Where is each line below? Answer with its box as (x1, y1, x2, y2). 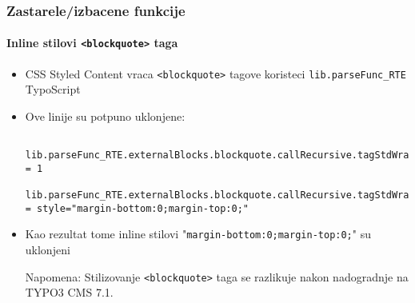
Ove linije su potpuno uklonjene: (25, 107, 186, 124)
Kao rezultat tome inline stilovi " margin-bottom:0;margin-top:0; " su (25, 225, 371, 242)
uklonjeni (25, 241, 70, 258)
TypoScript (25, 81, 81, 98)
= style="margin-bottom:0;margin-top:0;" (25, 202, 249, 214)
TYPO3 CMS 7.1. (25, 284, 114, 301)
